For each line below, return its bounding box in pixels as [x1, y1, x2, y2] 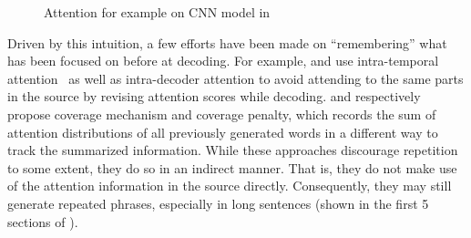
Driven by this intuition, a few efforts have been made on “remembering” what [7, 33, 447, 52]
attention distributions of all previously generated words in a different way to [7, 122, 438, 141]
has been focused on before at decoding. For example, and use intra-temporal [7, 51, 439, 70]
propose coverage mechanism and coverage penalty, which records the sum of [7, 104, 436, 123]
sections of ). [7, 212, 78, 231]
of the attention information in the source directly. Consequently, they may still [7, 176, 452, 195]
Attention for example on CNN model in [44, 3, 271, 21]
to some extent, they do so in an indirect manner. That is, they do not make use [7, 158, 457, 177]
